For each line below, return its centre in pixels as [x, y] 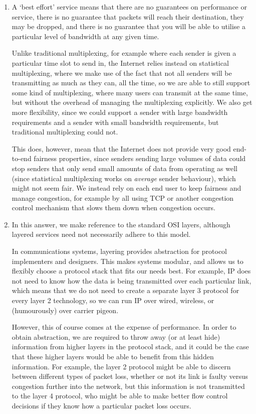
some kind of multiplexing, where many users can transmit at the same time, [130, 92]
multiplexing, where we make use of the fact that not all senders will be [122, 73]
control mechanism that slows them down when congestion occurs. [113, 208]
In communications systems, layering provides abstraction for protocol [119, 251]
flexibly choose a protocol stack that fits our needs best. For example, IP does [131, 271]
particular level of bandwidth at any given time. [85, 36]
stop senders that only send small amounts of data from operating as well [124, 168]
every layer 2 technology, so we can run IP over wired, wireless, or [113, 300]
